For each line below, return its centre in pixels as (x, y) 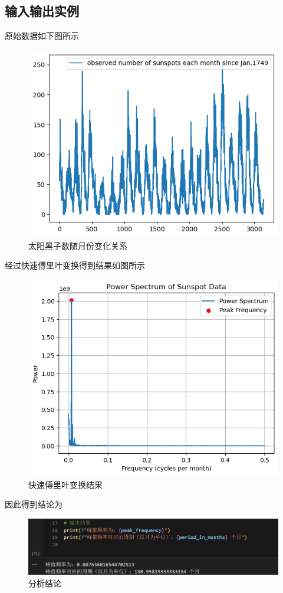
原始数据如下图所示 (42, 36)
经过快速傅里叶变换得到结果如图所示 (75, 265)
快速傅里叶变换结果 (65, 484)
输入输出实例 (42, 11)
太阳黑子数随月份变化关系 (78, 245)
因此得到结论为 (34, 504)
